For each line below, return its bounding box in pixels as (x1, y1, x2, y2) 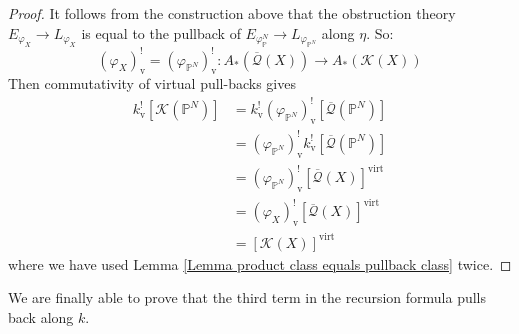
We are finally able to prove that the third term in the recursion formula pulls (8, 287, 487, 308)
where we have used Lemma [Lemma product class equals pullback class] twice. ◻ (8, 253, 512, 274)
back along (8, 306, 74, 327)
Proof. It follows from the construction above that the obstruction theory (8, 3, 456, 23)
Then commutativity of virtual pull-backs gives (8, 73, 296, 94)
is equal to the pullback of (81, 22, 241, 43)
